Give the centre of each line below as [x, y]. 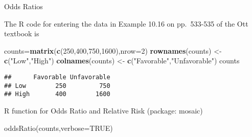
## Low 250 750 [57, 86]
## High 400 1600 [57, 94]
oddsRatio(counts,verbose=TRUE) [59, 128]
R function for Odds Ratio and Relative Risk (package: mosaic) [104, 110]
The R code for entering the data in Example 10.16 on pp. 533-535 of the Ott [126, 23]
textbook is [22, 33]
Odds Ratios [24, 6]
